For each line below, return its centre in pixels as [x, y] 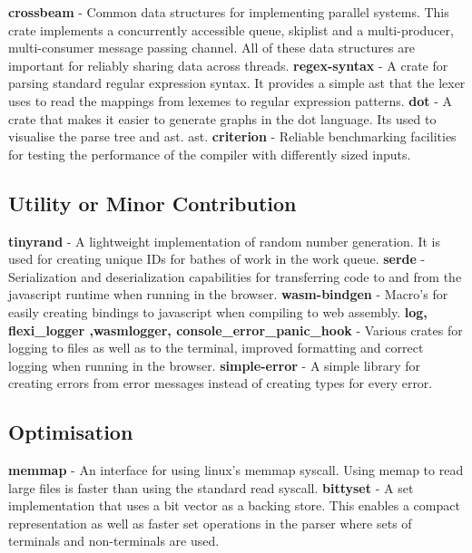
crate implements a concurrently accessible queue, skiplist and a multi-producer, [231, 29]
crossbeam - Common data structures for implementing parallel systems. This [229, 12]
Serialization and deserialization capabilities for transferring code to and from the [235, 276]
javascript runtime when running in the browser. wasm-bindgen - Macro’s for [228, 294]
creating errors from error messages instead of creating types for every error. [221, 383]
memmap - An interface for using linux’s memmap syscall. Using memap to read [236, 470]
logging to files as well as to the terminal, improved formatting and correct [216, 348]
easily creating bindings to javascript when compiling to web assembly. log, [218, 311]
